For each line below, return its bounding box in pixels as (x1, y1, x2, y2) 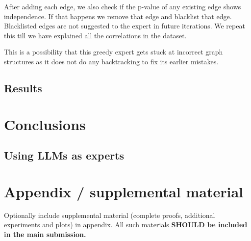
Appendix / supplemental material (4, 181, 244, 201)
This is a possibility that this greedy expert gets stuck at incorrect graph (4, 47, 223, 57)
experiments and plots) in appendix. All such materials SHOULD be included (4, 219, 248, 230)
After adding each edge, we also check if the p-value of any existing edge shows (4, 1, 241, 11)
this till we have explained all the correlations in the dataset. (4, 30, 187, 40)
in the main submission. (4, 229, 86, 239)
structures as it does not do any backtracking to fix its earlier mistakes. (4, 56, 219, 66)
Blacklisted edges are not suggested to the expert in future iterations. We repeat (4, 21, 245, 31)
